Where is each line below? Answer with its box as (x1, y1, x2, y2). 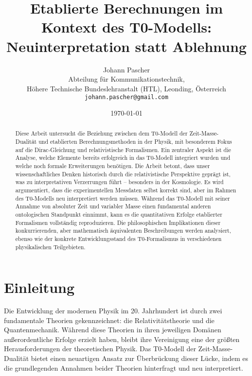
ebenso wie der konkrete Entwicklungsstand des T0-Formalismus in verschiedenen (15, 234, 222, 242)
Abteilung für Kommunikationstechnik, (68, 74, 185, 84)
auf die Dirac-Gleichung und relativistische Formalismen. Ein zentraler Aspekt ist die (15, 145, 231, 154)
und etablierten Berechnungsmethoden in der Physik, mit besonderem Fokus (38, 137, 232, 145)
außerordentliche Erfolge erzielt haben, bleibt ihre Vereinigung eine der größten (4, 334, 240, 344)
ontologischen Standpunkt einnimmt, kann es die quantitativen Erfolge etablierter (15, 210, 223, 218)
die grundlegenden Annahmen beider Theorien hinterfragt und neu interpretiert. (4, 362, 243, 373)
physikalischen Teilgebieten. (15, 242, 86, 251)
